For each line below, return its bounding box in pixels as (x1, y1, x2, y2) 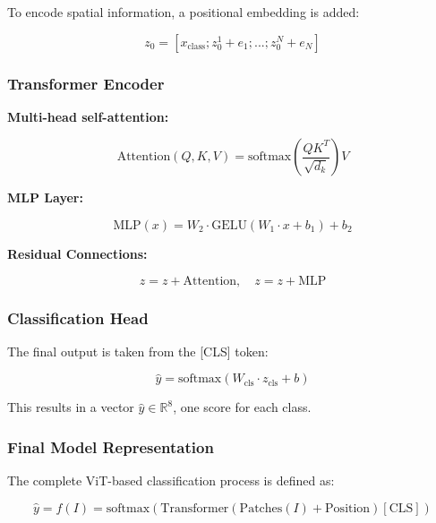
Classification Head (7, 306, 149, 329)
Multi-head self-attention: (7, 107, 169, 125)
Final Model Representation (7, 435, 214, 458)
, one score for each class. (173, 398, 312, 416)
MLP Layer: (7, 188, 83, 207)
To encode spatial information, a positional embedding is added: (7, 3, 360, 21)
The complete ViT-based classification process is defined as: (7, 471, 335, 490)
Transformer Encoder (7, 72, 165, 94)
